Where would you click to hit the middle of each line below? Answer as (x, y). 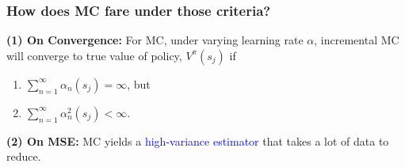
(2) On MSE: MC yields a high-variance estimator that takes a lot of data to (198, 140)
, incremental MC (357, 40)
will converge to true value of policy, (94, 55)
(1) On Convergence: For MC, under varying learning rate (155, 40)
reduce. (24, 156)
